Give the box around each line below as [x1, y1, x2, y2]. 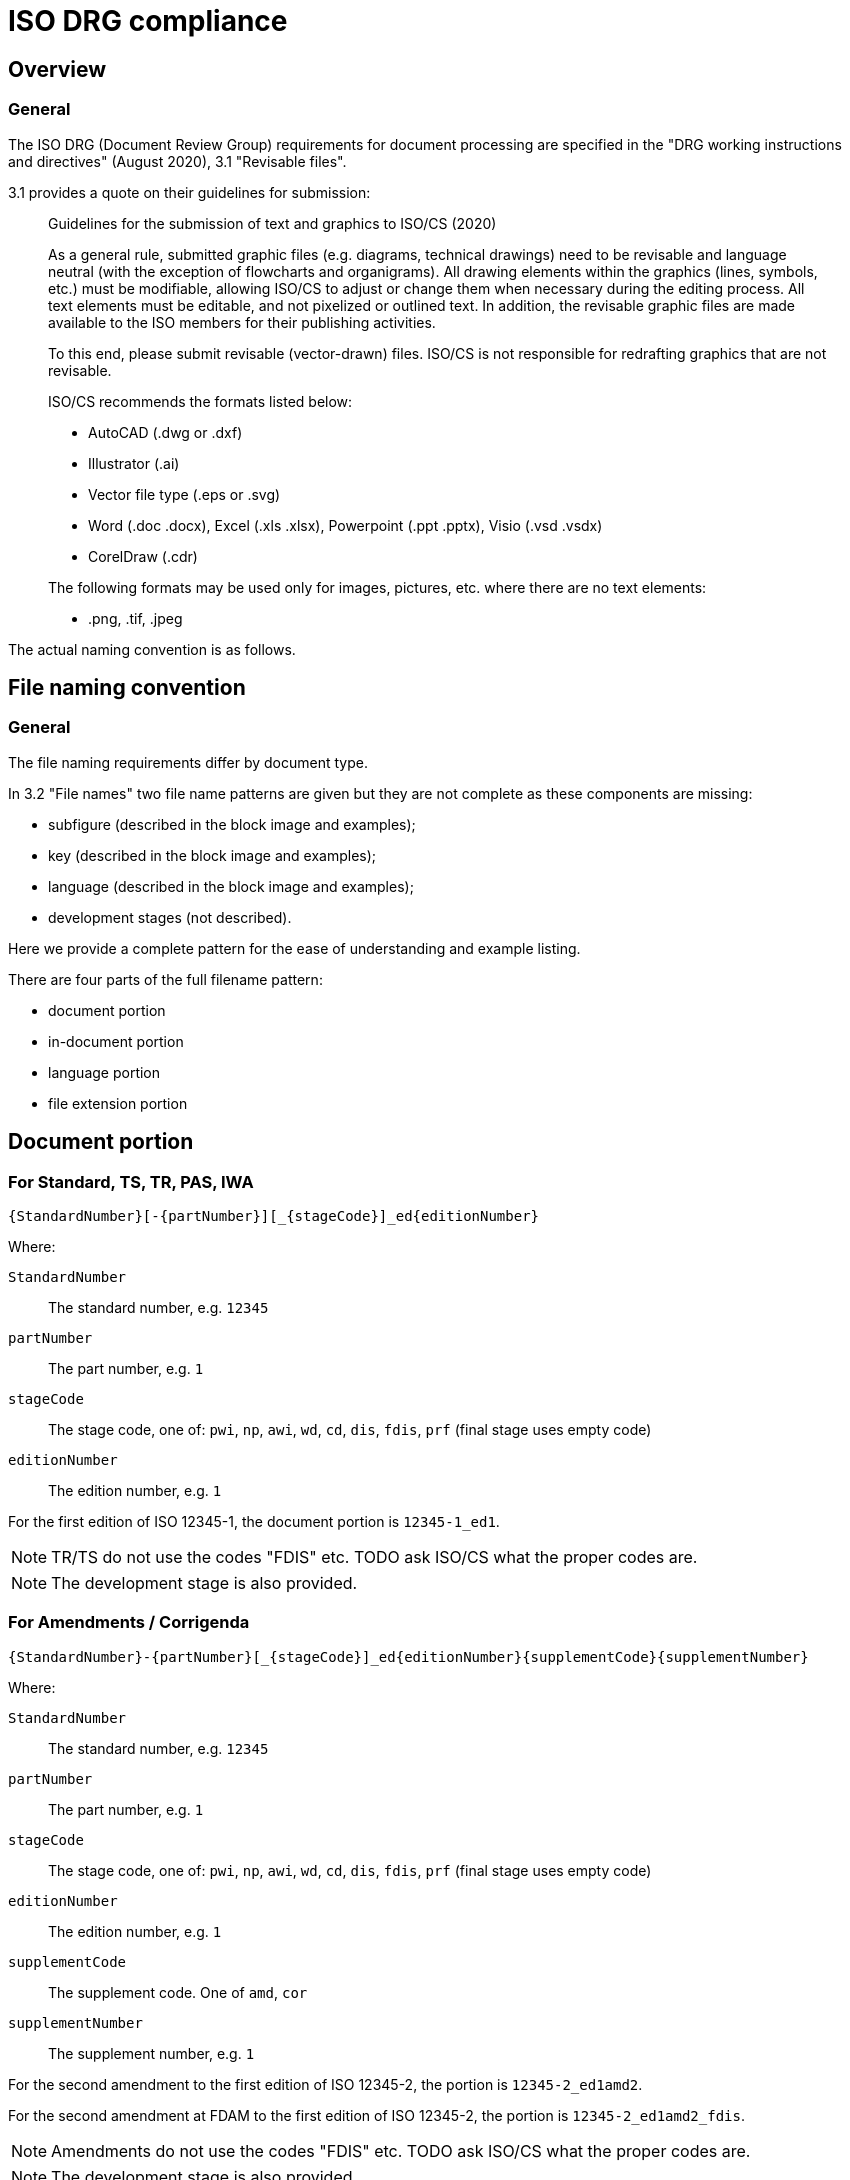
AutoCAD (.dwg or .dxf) [88, 423, 243, 441]
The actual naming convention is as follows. [8, 640, 296, 658]
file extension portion [48, 1094, 188, 1112]
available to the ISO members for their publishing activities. [48, 313, 436, 331]
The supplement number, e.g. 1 [48, 2044, 255, 2062]
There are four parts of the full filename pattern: [8, 970, 323, 988]
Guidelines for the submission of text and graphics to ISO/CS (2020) [48, 214, 497, 232]
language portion [48, 1063, 161, 1081]
